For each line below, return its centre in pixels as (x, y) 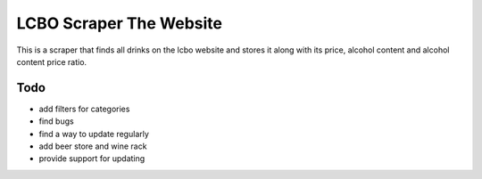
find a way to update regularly (94, 134)
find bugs (57, 121)
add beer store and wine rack (93, 146)
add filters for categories (84, 109)
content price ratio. (52, 61)
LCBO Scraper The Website (120, 23)
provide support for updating (92, 159)
